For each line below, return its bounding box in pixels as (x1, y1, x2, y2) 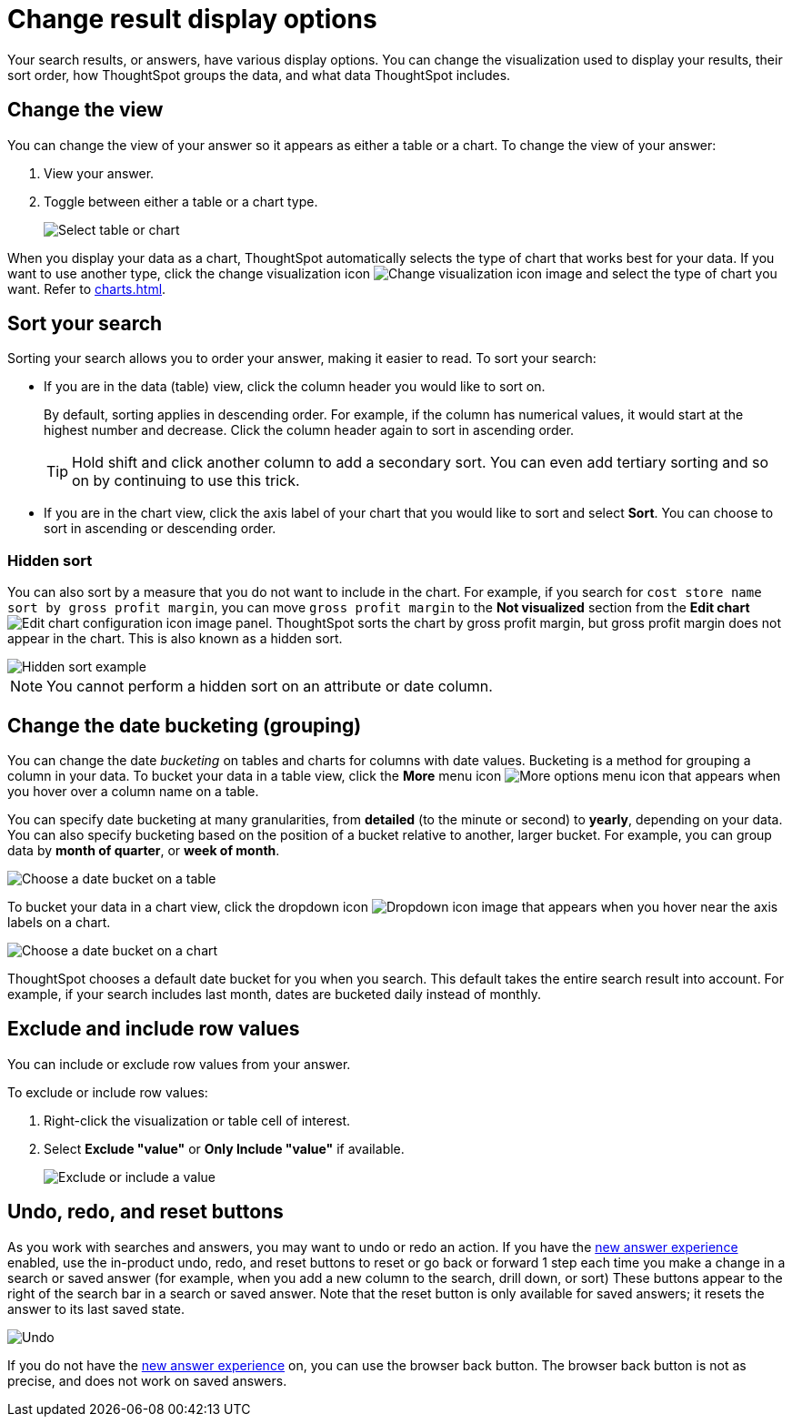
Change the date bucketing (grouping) (7, 713, 362, 737)
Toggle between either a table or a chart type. (44, 193, 318, 209)
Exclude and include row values (7, 1017, 300, 1041)
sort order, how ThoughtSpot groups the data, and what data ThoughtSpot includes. (7, 66, 511, 83)
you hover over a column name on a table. (7, 783, 259, 800)
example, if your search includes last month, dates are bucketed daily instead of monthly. (7, 986, 541, 1003)
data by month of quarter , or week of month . (7, 843, 280, 859)
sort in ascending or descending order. (44, 520, 276, 537)
